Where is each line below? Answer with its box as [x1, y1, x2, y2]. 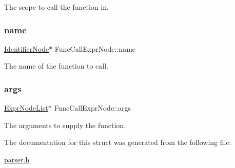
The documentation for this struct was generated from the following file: [4, 137, 231, 148]
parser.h [4, 154, 30, 164]
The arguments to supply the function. [4, 119, 126, 130]
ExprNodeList [4, 102, 48, 113]
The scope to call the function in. [4, 2, 109, 12]
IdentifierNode [4, 43, 49, 54]
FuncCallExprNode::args [54, 102, 131, 113]
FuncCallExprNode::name [54, 43, 136, 54]
